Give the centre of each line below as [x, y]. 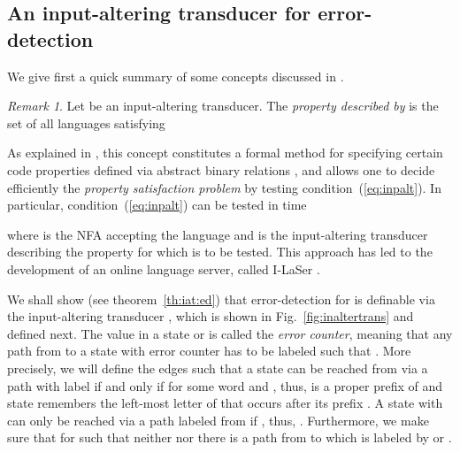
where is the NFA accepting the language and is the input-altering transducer [218, 234]
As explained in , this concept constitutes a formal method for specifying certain [225, 153]
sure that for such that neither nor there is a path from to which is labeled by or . [230, 437]
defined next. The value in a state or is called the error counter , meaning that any [230, 333]
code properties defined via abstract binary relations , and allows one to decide [221, 169]
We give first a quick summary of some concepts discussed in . [176, 76]
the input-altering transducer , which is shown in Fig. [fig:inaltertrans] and [211, 316]
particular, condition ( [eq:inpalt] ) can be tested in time [157, 205]
